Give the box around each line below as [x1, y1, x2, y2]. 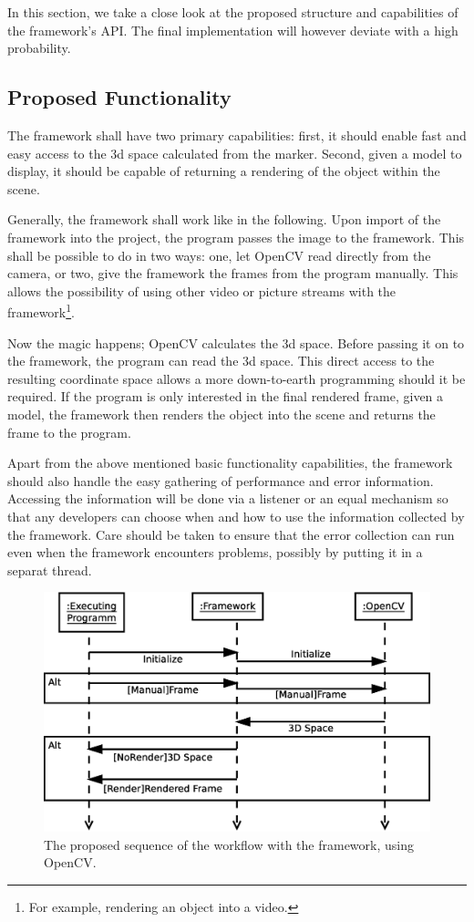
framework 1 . [7, 300, 75, 321]
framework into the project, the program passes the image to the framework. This [7, 227, 465, 246]
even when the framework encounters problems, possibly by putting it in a [7, 543, 423, 562]
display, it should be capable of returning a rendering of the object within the [7, 161, 440, 181]
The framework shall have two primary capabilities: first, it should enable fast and [7, 125, 467, 144]
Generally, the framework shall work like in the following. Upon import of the [7, 210, 441, 229]
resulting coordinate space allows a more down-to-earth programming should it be [7, 368, 466, 388]
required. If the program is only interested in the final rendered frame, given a [7, 387, 444, 406]
